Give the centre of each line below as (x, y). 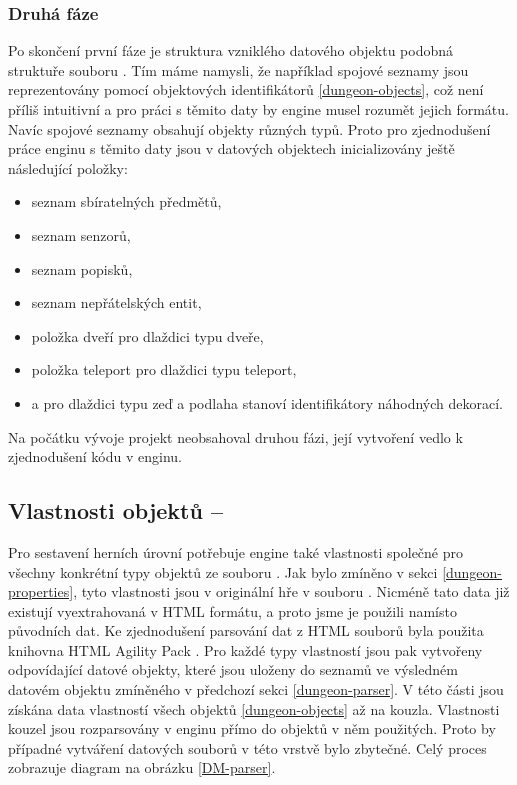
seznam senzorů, (81, 234)
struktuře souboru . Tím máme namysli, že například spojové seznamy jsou (238, 69)
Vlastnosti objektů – (116, 510)
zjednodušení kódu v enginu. (95, 456)
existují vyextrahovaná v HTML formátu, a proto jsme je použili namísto (232, 610)
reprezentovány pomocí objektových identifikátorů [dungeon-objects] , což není (246, 89)
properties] (41, 591)
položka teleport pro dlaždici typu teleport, (164, 369)
